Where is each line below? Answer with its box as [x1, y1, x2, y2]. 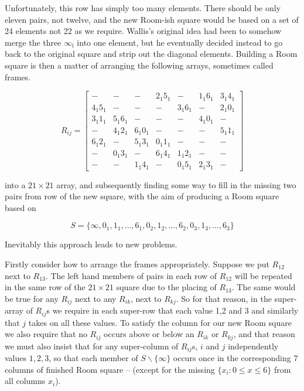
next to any [75, 292, 117, 304]
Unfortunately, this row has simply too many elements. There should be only [5, 2, 281, 13]
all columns [5, 375, 46, 387]
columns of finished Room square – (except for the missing [5, 363, 215, 375]
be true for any [5, 292, 59, 304]
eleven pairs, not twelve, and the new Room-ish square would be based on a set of [5, 13, 299, 25]
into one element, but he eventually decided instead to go [77, 36, 283, 48]
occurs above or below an [104, 328, 194, 340]
